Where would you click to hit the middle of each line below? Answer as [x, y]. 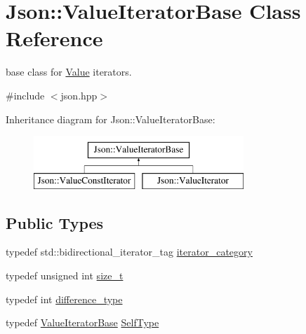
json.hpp [79, 95]
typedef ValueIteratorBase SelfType [82, 322]
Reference [54, 38]
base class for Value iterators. [69, 72]
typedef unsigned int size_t [65, 276]
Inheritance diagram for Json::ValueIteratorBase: [111, 119]
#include [25, 95]
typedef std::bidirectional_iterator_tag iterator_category [129, 252]
